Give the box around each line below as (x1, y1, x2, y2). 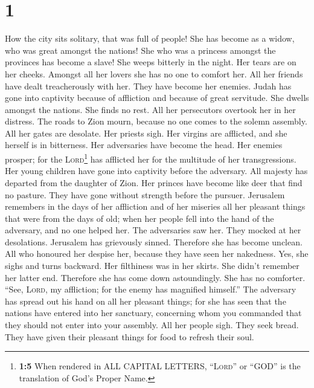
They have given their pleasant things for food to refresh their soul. (5, 330, 254, 343)
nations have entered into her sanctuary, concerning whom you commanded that (5, 306, 302, 319)
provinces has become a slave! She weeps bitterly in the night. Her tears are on (5, 56, 296, 68)
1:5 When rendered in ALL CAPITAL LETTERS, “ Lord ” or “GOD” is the (19, 360, 301, 372)
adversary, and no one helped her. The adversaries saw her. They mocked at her (5, 224, 301, 236)
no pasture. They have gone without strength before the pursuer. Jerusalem (5, 188, 285, 201)
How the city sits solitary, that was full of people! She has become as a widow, (5, 32, 295, 45)
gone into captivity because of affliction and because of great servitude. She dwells (5, 91, 309, 104)
